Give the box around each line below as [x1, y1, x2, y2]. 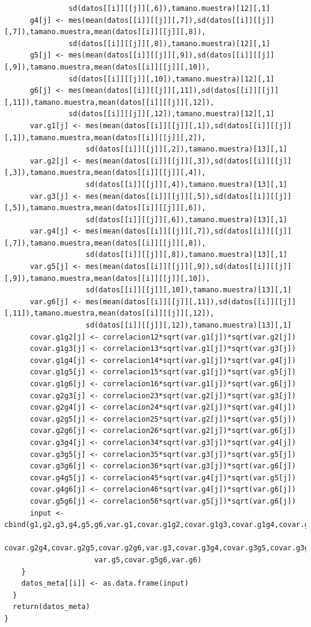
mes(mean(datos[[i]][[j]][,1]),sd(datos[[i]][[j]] [86, 121, 292, 130]
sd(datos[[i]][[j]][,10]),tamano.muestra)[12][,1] [68, 74, 275, 83]
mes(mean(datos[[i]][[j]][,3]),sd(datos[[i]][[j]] [86, 156, 292, 165]
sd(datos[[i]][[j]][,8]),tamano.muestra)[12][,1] [68, 39, 270, 48]
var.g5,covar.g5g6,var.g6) [94, 555, 202, 564]
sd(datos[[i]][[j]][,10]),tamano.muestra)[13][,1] [86, 286, 292, 295]
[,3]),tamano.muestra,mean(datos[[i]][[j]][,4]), [4, 168, 206, 177]
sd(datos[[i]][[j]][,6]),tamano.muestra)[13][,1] [86, 215, 288, 224]
